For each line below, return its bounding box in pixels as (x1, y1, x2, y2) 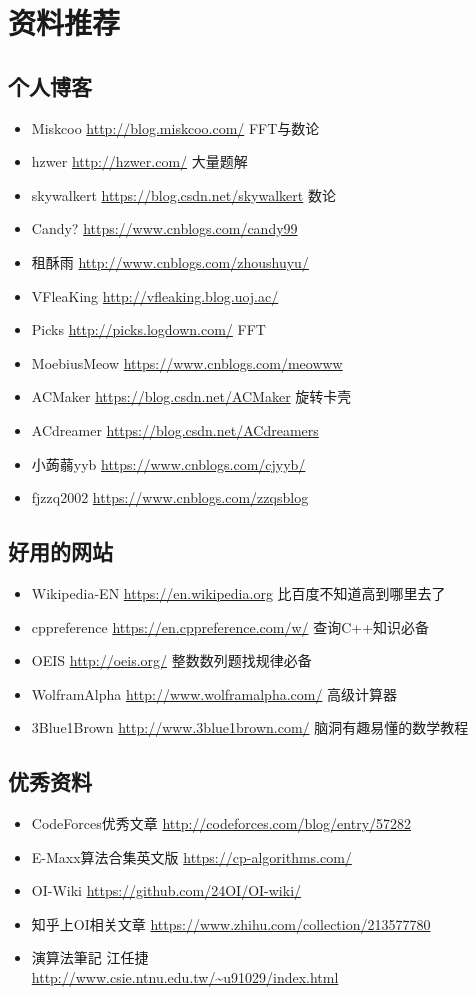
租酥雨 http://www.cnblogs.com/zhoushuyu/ (31, 251, 309, 272)
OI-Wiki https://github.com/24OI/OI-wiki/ (31, 880, 302, 901)
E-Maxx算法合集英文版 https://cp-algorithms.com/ (31, 846, 352, 867)
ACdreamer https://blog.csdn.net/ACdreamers (31, 419, 319, 440)
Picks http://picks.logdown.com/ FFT (31, 319, 266, 340)
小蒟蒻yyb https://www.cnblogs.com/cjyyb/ (31, 453, 306, 474)
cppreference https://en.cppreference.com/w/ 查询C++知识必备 (31, 616, 430, 637)
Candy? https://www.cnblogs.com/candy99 (31, 218, 298, 239)
